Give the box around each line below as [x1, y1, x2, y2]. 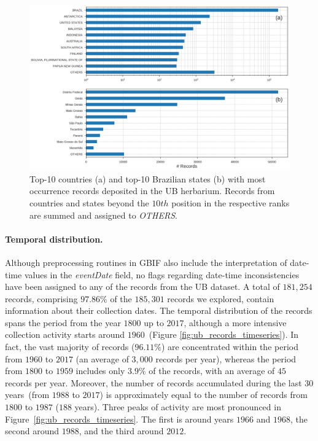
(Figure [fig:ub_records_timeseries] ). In [149, 328, 299, 341]
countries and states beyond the [29, 196, 149, 209]
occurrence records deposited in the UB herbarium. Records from [29, 184, 275, 197]
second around [5, 424, 60, 437]
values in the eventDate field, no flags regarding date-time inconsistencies [24, 268, 300, 281]
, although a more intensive [184, 316, 287, 329]
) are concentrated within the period [161, 340, 298, 353]
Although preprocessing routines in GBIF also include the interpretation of [5, 256, 287, 268]
